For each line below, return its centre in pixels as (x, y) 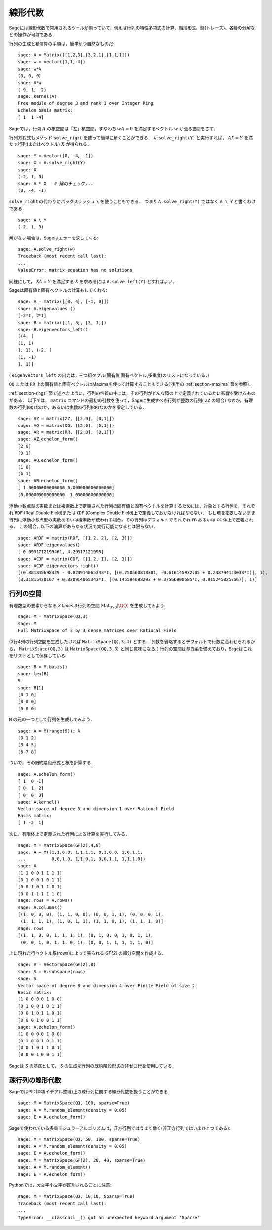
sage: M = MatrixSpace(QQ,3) (53, 617)
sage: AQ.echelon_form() (48, 460)
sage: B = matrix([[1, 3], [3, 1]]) (62, 322)
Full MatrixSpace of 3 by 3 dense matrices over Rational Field (97, 630)
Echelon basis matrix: (45, 110)
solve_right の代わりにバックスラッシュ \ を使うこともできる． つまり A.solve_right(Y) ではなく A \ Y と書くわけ (133, 202)
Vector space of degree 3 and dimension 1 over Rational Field (96, 809)
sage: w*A (30, 69)
